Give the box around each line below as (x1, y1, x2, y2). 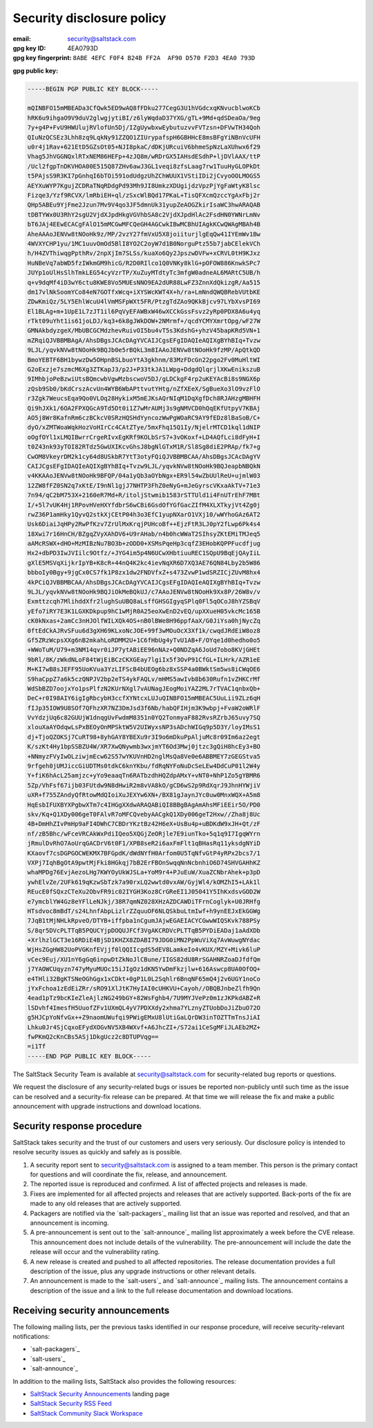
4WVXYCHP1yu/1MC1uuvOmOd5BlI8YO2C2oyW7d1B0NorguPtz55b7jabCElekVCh (27, 239, 261, 247)
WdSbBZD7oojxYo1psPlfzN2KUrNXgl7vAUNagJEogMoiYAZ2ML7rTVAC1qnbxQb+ (27, 684, 261, 693)
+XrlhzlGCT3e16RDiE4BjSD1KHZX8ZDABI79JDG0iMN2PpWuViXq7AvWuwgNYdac (27, 937, 261, 944)
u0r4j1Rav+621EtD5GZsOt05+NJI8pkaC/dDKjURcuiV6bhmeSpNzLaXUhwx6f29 (27, 143, 261, 151)
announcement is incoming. (30, 1219, 110, 1227)
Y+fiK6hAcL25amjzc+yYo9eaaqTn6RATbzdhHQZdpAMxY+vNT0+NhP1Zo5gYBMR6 (27, 771, 261, 780)
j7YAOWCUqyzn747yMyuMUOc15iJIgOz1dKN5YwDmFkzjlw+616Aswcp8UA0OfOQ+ (27, 965, 261, 973)
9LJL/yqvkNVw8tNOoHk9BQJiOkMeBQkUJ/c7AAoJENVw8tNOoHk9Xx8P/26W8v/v (27, 588, 261, 596)
